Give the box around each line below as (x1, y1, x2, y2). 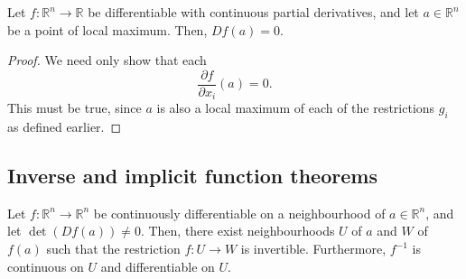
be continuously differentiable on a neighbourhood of (93, 203, 386, 222)
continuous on (7, 256, 84, 275)
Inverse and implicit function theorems (7, 162, 377, 190)
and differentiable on (100, 256, 215, 275)
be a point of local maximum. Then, (7, 20, 208, 39)
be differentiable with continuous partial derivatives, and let (88, 3, 419, 21)
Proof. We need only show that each (7, 51, 207, 70)
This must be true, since (7, 98, 142, 117)
